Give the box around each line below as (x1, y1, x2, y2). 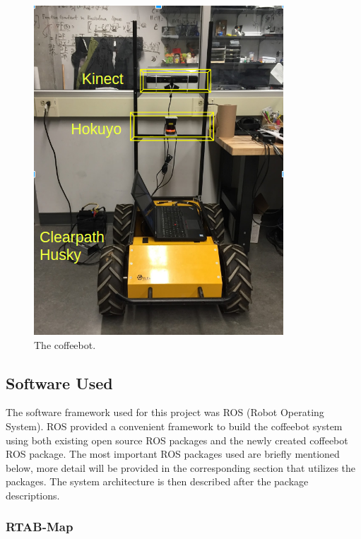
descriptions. (6, 487, 60, 502)
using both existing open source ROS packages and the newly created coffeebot (6, 432, 348, 447)
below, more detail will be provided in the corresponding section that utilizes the (6, 460, 356, 475)
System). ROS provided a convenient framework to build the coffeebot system (6, 418, 343, 433)
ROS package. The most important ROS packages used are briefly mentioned (6, 446, 340, 461)
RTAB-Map (6, 518, 73, 535)
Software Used (6, 372, 113, 393)
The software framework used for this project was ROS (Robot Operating (6, 405, 324, 420)
